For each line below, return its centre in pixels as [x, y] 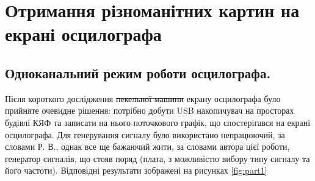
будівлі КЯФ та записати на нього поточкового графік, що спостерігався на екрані [158, 122]
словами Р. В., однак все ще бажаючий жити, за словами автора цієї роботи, [147, 146]
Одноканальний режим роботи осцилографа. [138, 72]
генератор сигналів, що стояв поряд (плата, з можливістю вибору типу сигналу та [157, 158]
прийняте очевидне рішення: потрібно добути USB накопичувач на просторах [150, 110]
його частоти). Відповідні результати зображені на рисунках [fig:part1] [136, 170]
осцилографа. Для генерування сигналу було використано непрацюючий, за [145, 134]
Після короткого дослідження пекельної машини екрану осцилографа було [143, 98]
